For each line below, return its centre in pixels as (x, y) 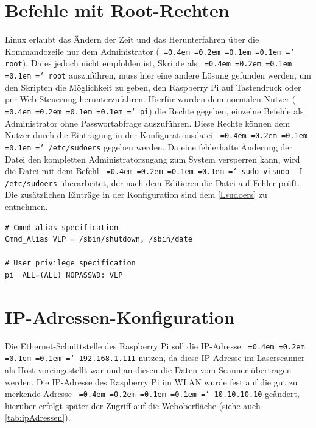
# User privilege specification (70, 263)
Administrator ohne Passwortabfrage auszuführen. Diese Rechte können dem (148, 123)
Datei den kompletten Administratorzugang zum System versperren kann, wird (153, 159)
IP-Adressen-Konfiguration (120, 316)
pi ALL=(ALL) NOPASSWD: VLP (64, 275)
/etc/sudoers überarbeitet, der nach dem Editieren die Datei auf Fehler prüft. (153, 182)
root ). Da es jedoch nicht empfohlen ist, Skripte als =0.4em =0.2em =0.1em (149, 63)
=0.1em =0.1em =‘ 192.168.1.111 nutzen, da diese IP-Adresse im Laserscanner (155, 358)
